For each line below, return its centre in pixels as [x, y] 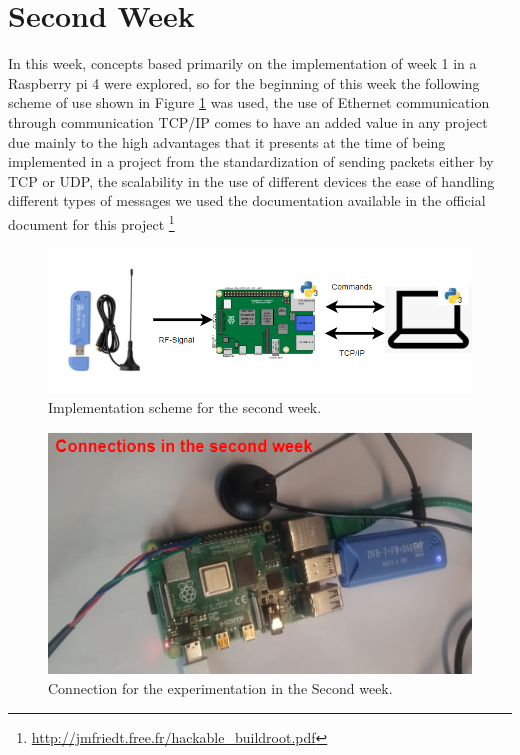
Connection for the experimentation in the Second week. [220, 687]
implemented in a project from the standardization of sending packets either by [251, 161]
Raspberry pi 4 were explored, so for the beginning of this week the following [244, 82]
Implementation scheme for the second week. [185, 407]
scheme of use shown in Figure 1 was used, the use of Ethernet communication [249, 102]
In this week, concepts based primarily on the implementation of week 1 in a [242, 63]
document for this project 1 [91, 222]
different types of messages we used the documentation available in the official [247, 200]
